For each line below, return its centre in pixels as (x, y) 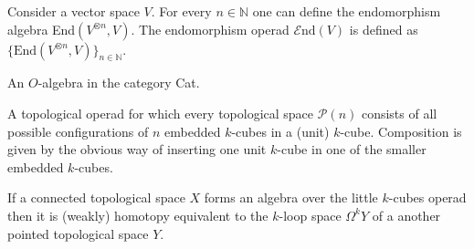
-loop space (310, 215)
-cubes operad (427, 197)
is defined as (384, 29)
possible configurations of (78, 131)
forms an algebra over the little (291, 197)
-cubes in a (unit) (280, 131)
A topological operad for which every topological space (161, 113)
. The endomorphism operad (210, 29)
